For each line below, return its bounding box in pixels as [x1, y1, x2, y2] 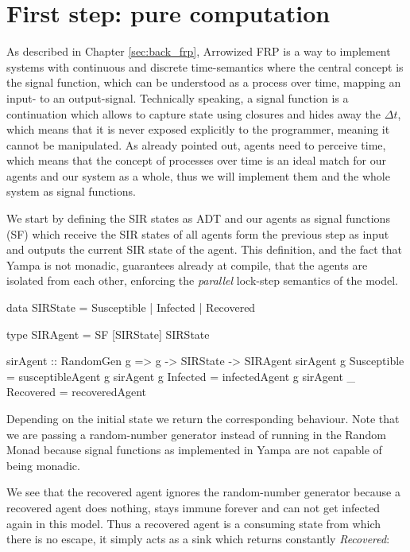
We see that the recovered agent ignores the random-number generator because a [6, 484, 400, 500]
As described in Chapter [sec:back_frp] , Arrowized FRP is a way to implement [6, 43, 391, 60]
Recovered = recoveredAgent [6, 383, 147, 400]
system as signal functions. [6, 183, 136, 200]
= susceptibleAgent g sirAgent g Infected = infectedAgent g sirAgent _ [6, 367, 356, 384]
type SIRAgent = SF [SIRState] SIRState [6, 325, 210, 342]
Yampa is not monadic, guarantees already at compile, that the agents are [6, 256, 368, 273]
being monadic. [6, 457, 80, 473]
